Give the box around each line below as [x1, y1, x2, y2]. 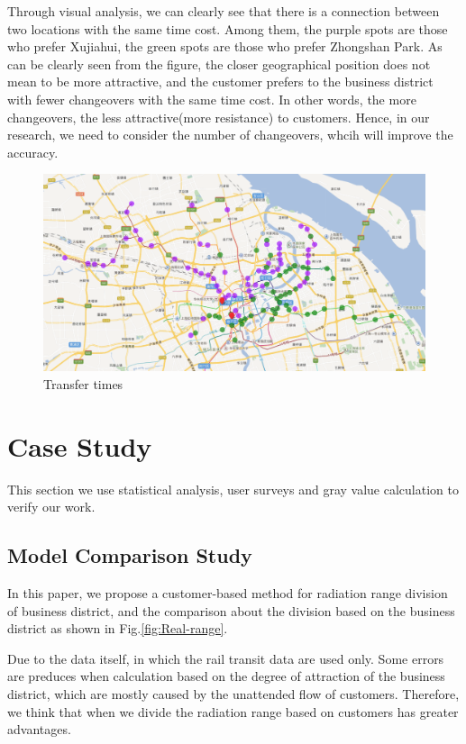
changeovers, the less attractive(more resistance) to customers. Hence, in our [7, 107, 430, 126]
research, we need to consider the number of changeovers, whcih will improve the [7, 125, 453, 144]
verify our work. [7, 497, 96, 516]
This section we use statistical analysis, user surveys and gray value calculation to [7, 479, 459, 498]
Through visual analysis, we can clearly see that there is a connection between [7, 2, 440, 20]
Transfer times [43, 374, 123, 393]
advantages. [7, 720, 71, 739]
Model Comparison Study [7, 541, 252, 569]
